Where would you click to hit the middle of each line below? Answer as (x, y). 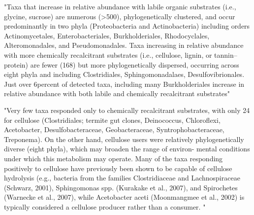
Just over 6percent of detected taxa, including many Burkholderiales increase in (124, 84)
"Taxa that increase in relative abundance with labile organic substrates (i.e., (120, 6)
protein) (16, 64)
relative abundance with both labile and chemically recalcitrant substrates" (117, 93)
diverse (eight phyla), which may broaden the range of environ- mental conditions (127, 149)
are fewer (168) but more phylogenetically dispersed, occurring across (135, 64)
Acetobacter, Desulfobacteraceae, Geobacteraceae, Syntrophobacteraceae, (114, 129)
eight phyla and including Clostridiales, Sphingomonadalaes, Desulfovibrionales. (124, 74)
